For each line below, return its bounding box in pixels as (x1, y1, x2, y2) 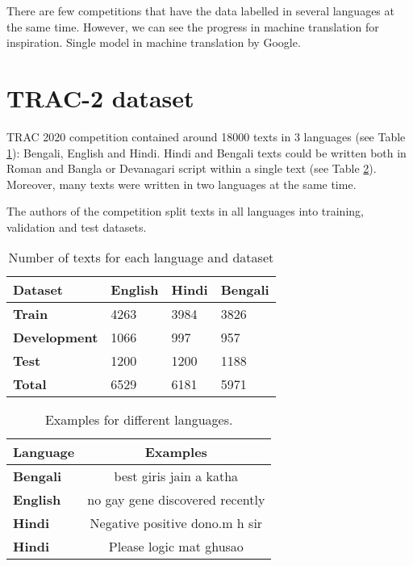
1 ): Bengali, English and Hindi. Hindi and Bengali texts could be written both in (6, 144, 407, 161)
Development (13, 328, 98, 347)
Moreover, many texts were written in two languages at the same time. (6, 175, 357, 192)
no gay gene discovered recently (87, 490, 265, 509)
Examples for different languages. (44, 410, 233, 430)
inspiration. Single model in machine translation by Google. (6, 34, 301, 51)
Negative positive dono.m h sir (90, 514, 263, 533)
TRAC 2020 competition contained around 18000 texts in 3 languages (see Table (6, 128, 406, 145)
